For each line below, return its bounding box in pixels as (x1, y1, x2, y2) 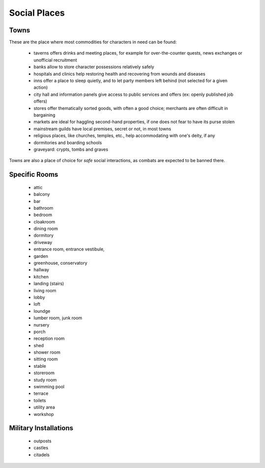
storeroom (33, 370, 55, 376)
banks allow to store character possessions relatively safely (33, 64, 155, 70)
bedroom (33, 212, 53, 218)
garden (33, 253, 49, 259)
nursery (33, 322, 50, 328)
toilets (33, 397, 46, 403)
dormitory (33, 232, 54, 238)
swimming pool (33, 384, 65, 390)
